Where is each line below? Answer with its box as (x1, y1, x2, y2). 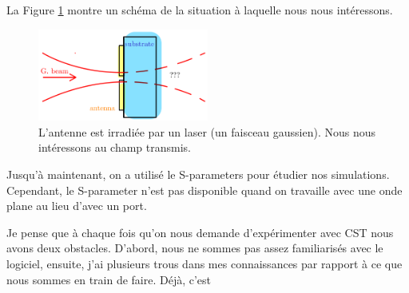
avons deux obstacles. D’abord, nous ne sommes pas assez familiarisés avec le (6, 240, 383, 256)
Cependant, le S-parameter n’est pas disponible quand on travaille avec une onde (6, 181, 403, 198)
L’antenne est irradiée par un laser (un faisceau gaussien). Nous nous (38, 123, 376, 140)
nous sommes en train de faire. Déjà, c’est (6, 271, 212, 287)
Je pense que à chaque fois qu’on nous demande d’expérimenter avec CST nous (6, 224, 394, 240)
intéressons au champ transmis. (38, 139, 192, 156)
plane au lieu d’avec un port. (6, 197, 147, 214)
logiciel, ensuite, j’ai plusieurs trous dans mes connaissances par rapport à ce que (6, 255, 403, 272)
